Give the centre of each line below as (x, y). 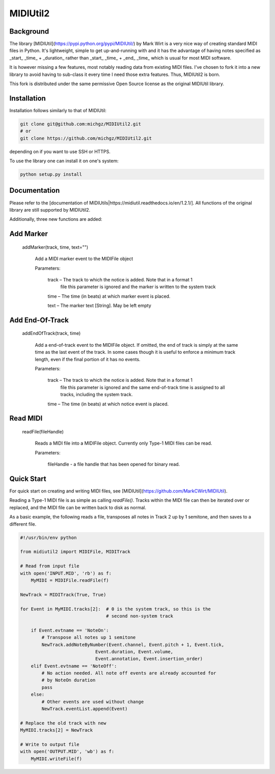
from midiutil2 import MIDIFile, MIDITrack (75, 552)
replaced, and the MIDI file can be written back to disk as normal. (78, 507)
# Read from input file (50, 566)
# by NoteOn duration (68, 680)
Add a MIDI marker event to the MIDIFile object (84, 259)
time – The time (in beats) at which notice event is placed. (108, 404)
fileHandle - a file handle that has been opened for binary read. (114, 465)
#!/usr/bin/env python (48, 537)
